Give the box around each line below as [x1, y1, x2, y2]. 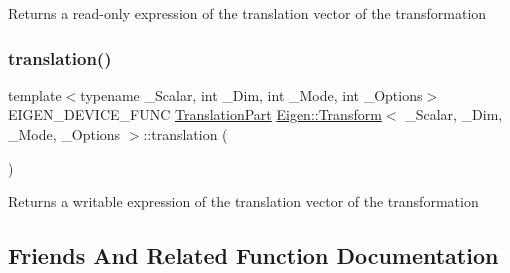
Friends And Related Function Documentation [8, 240, 499, 271]
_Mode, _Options [8, 124, 121, 144]
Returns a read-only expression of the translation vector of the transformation [8, 3, 487, 23]
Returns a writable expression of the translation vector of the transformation [8, 191, 479, 212]
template [8, 84, 62, 105]
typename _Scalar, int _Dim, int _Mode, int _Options [80, 84, 423, 105]
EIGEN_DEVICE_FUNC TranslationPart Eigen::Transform [8, 104, 382, 125]
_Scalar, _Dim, [405, 104, 503, 125]
